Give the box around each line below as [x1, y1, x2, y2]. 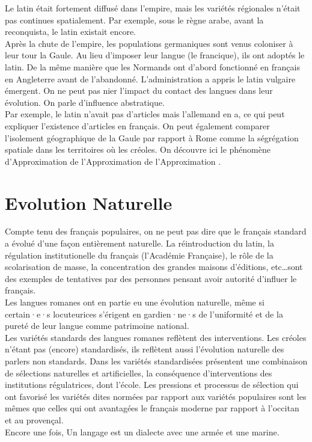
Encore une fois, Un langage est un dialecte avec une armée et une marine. [5, 425, 280, 438]
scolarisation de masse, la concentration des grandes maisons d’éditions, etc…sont [5, 260, 303, 273]
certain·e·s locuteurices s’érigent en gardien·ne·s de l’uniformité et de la [5, 307, 283, 320]
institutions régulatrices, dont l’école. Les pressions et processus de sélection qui [5, 378, 299, 391]
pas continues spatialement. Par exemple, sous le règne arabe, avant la [5, 13, 264, 26]
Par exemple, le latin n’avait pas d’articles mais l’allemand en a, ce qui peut [5, 108, 285, 120]
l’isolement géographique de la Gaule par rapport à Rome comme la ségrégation [5, 131, 299, 144]
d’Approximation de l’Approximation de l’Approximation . [5, 155, 221, 167]
